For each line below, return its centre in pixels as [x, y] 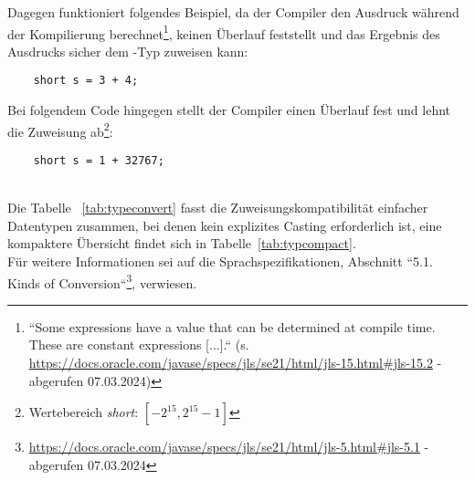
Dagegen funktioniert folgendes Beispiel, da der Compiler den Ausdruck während [233, 12]
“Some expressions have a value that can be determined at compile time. [232, 326]
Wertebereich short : [84, 412]
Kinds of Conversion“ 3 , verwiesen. [102, 281]
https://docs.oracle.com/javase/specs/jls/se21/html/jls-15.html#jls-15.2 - [235, 362]
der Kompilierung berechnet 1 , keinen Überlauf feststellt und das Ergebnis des [224, 32]
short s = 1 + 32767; [99, 160]
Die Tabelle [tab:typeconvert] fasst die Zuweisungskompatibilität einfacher [218, 208]
